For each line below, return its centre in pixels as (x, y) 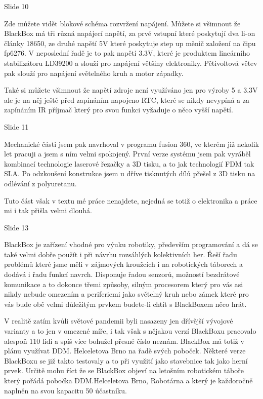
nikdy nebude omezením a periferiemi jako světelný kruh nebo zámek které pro (126, 294)
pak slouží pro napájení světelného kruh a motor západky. (94, 73)
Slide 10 (16, 6)
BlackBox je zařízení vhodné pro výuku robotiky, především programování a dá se (131, 244)
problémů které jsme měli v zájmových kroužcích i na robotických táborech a (123, 264)
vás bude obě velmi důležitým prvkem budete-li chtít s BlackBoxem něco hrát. (125, 304)
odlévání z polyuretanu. (40, 183)
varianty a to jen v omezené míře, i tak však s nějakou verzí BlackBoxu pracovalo (130, 331)
